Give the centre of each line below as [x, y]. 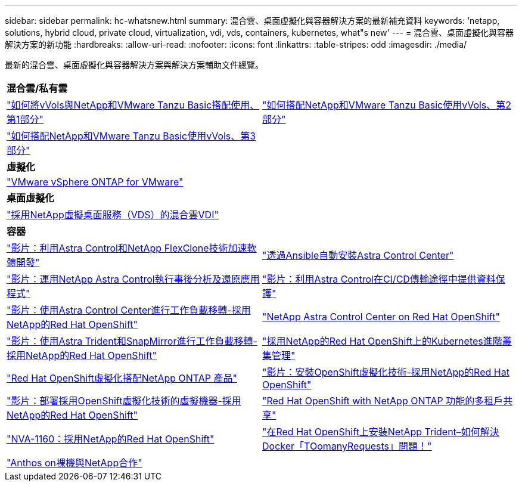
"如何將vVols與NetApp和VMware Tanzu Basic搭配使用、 [133, 105]
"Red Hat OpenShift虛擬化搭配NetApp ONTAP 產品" [122, 378]
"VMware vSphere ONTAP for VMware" [95, 182]
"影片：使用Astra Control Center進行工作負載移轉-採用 [129, 310]
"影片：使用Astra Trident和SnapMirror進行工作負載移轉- [132, 341]
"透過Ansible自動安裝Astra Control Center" [358, 255]
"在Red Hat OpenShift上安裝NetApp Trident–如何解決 [381, 432]
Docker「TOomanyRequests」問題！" [347, 446]
